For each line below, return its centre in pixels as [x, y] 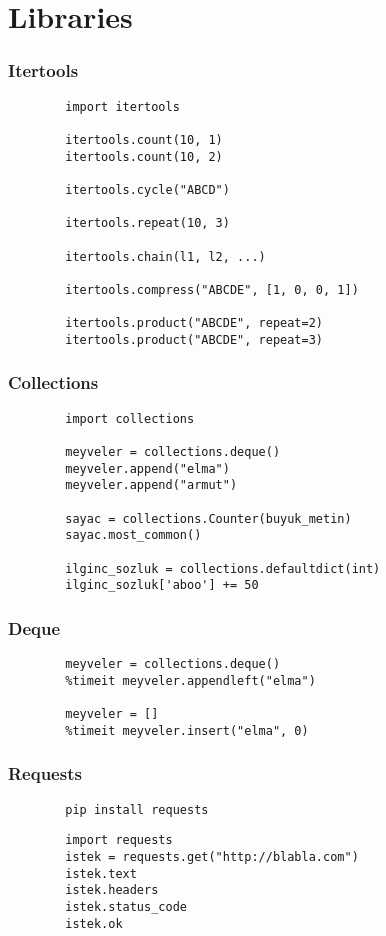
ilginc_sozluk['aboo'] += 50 [162, 585]
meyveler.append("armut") [151, 485]
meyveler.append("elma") [147, 468]
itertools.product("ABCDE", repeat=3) [194, 339]
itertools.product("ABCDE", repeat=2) [194, 323]
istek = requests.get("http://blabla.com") [212, 856]
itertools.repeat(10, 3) [147, 223]
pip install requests [137, 809]
